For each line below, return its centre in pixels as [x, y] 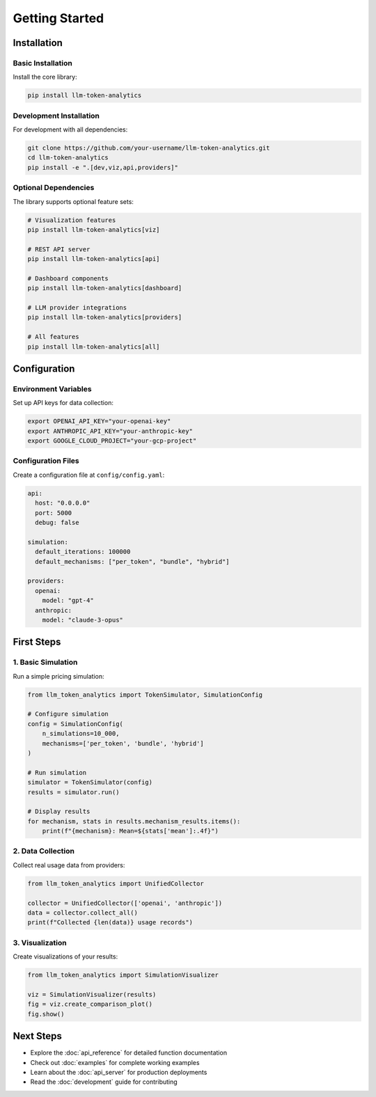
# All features [53, 337]
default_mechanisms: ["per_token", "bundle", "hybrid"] [132, 561]
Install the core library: [45, 77]
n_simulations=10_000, [81, 734]
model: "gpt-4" [68, 601]
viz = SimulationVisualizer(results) [92, 994]
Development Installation [56, 116]
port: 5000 [54, 513]
